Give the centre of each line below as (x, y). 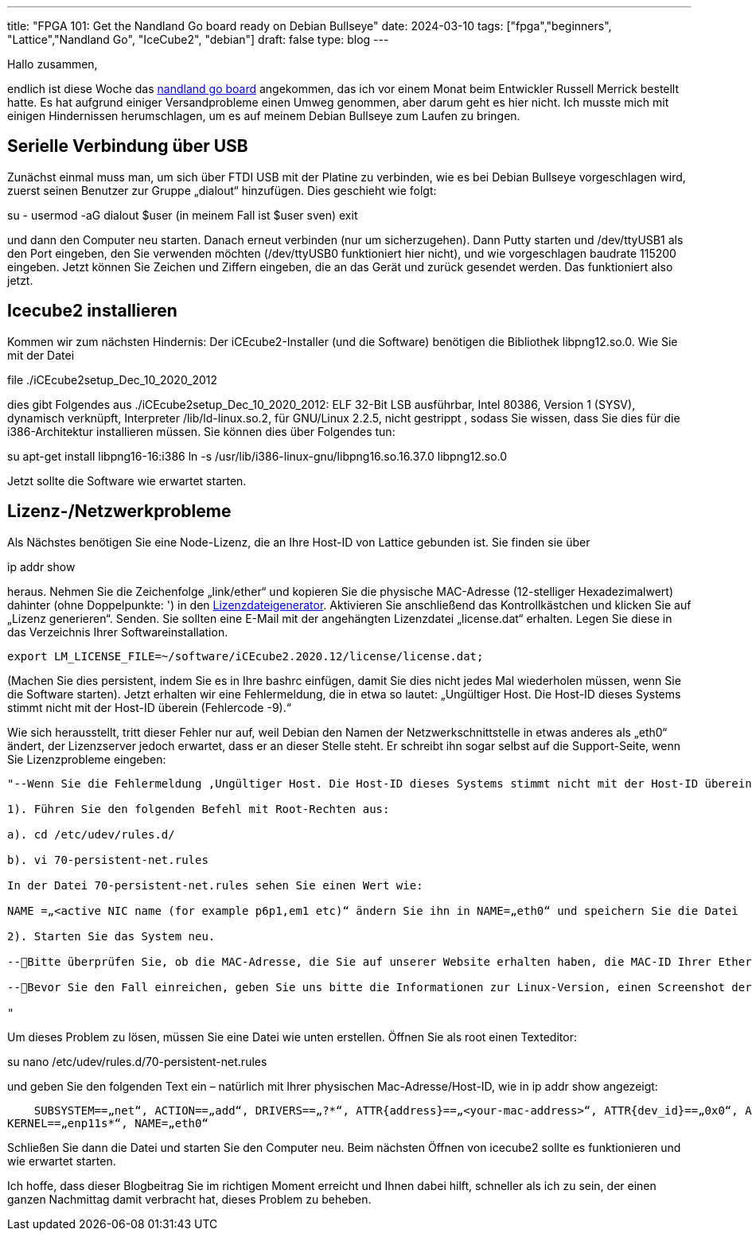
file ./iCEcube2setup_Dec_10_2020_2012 (113, 379)
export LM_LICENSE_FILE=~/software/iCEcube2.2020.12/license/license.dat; (245, 656)
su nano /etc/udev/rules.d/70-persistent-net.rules (137, 1061)
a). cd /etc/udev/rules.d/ (91, 834)
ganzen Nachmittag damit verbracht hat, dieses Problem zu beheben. (189, 1199)
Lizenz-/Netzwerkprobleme (119, 512)
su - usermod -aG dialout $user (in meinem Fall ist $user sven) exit (183, 215)
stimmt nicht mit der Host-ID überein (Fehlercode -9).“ (149, 707)
